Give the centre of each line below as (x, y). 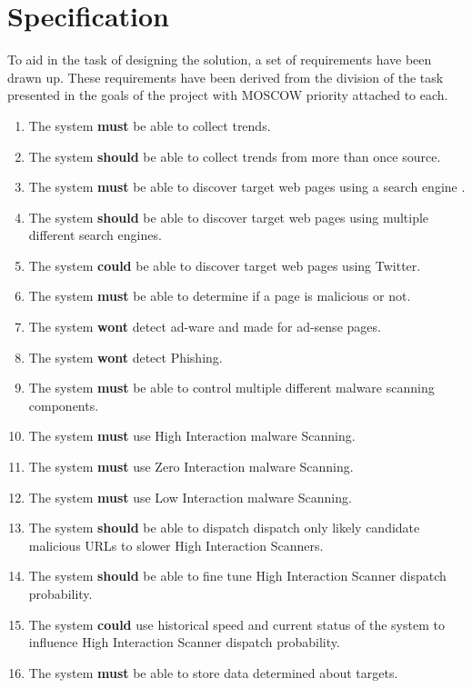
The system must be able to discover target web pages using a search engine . (247, 187)
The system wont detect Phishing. (126, 357)
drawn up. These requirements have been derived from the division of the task (226, 77)
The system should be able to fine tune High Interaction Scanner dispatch (237, 576)
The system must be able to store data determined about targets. (213, 672)
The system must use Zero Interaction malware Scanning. (191, 467)
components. (64, 405)
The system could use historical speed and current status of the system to (236, 624)
